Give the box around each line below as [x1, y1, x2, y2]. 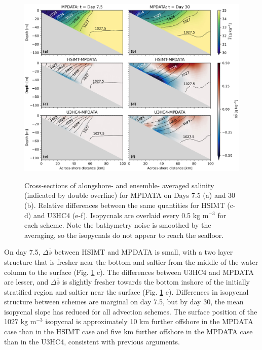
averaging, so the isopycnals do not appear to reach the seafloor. [24, 229, 224, 240]
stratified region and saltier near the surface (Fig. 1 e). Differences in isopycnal [4, 286, 249, 297]
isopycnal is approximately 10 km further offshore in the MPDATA [45, 316, 253, 327]
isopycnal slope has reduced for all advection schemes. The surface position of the [4, 306, 257, 317]
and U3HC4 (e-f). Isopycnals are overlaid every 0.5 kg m [33, 209, 209, 220]
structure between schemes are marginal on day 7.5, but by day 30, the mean [4, 296, 244, 307]
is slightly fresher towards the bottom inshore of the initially [62, 276, 250, 287]
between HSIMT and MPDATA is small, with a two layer [54, 247, 233, 257]
